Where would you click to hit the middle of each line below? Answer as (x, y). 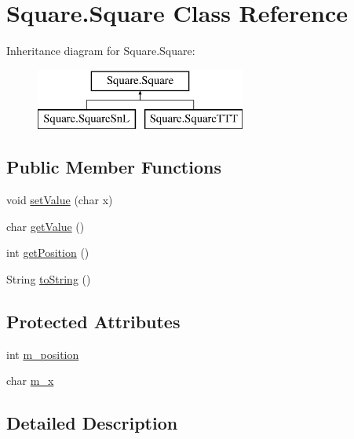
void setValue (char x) (60, 200)
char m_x (30, 380)
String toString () (49, 278)
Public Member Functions (114, 167)
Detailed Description (92, 423)
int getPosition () (48, 252)
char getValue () (46, 226)
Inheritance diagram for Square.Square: (101, 51)
